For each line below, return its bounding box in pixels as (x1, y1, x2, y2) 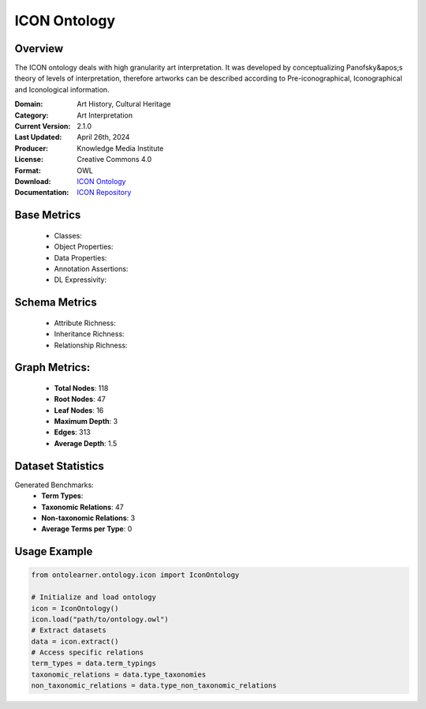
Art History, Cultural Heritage (77, 99, 171, 109)
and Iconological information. (14, 84, 110, 94)
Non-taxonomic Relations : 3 (41, 513, 136, 523)
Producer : (14, 143, 49, 153)
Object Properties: (54, 242, 114, 252)
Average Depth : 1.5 (54, 438, 118, 448)
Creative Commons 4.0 (77, 155, 152, 164)
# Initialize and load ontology (31, 593, 157, 602)
